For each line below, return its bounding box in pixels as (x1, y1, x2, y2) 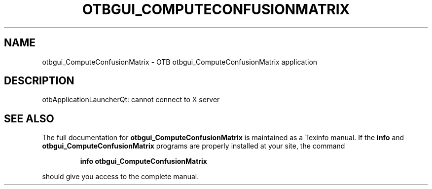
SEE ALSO (4, 112, 54, 125)
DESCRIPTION (4, 75, 74, 87)
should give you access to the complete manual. (42, 172, 199, 181)
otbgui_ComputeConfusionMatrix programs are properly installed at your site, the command (42, 142, 345, 151)
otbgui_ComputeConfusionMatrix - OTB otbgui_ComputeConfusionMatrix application (42, 57, 318, 66)
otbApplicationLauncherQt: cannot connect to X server (42, 95, 220, 104)
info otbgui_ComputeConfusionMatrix (80, 157, 207, 166)
